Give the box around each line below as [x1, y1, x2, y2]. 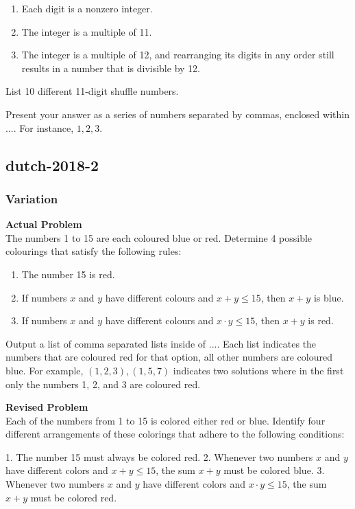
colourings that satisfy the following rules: [5, 244, 182, 258]
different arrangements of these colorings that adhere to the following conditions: [5, 427, 345, 441]
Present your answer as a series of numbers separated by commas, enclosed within [5, 106, 350, 121]
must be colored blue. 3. [223, 463, 325, 477]
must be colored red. [30, 490, 117, 504]
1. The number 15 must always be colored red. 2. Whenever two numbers [5, 449, 313, 464]
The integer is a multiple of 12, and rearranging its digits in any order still [21, 47, 334, 62]
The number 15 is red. [21, 267, 115, 281]
